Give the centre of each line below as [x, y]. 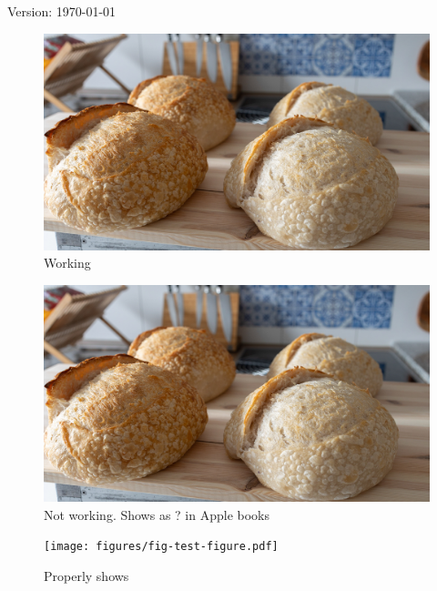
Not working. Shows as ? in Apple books [157, 514]
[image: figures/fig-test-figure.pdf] [161, 547]
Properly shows [86, 575]
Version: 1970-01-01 [62, 11]
